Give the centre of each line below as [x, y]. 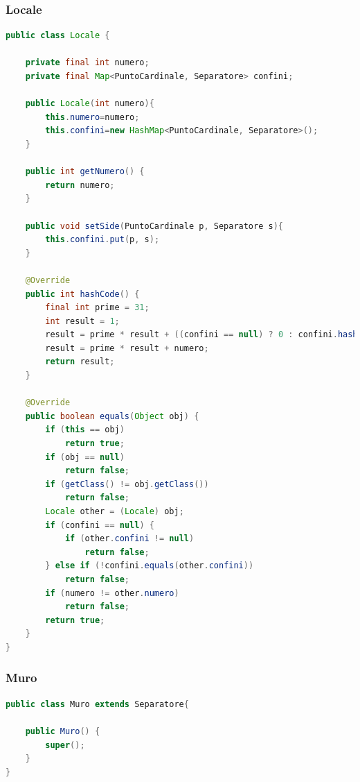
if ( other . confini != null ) [129, 539]
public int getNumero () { [85, 172]
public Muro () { [63, 731]
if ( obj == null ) [85, 457]
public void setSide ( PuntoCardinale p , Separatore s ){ [154, 226]
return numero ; [80, 185]
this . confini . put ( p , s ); [102, 240]
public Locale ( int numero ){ [90, 104]
